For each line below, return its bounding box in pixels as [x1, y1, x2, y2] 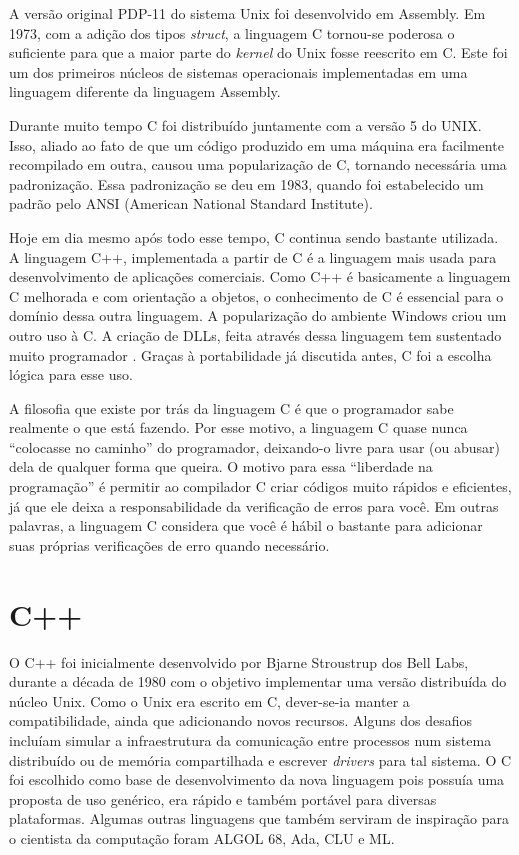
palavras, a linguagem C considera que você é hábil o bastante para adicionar [9, 515, 483, 536]
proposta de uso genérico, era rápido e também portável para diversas [9, 788, 437, 809]
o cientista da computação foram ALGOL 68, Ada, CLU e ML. [9, 827, 395, 848]
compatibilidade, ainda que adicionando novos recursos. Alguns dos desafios [9, 710, 473, 731]
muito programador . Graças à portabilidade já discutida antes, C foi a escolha [9, 344, 492, 365]
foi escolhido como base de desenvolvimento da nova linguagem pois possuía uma [9, 769, 505, 790]
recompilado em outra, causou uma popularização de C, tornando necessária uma [9, 154, 507, 175]
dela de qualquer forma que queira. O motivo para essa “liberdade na [9, 456, 433, 477]
